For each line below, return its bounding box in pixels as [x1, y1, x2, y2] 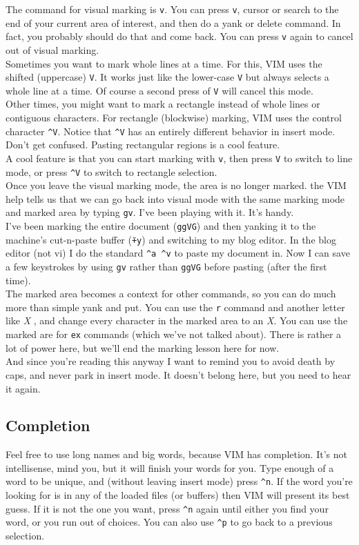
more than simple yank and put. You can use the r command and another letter [6, 299, 345, 314]
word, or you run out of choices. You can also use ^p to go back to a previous [6, 515, 333, 529]
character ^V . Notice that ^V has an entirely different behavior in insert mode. [6, 123, 336, 138]
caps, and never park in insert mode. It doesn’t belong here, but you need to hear [6, 367, 351, 381]
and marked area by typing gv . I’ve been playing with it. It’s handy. [6, 205, 294, 219]
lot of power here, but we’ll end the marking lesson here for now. [6, 340, 280, 355]
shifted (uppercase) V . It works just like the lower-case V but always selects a [6, 70, 329, 84]
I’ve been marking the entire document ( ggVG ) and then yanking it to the [6, 219, 316, 232]
